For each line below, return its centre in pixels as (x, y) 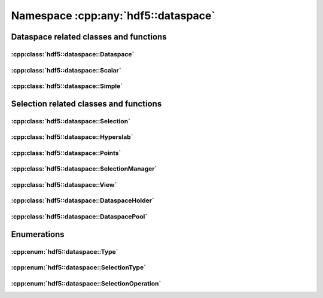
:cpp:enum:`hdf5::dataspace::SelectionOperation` (86, 283)
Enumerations (38, 234)
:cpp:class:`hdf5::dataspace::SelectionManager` (84, 169)
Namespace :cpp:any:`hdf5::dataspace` (113, 16)
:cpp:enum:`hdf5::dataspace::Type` (65, 251)
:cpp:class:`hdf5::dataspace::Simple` (67, 86)
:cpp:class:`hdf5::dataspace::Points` (66, 153)
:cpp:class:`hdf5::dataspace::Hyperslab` (72, 137)
